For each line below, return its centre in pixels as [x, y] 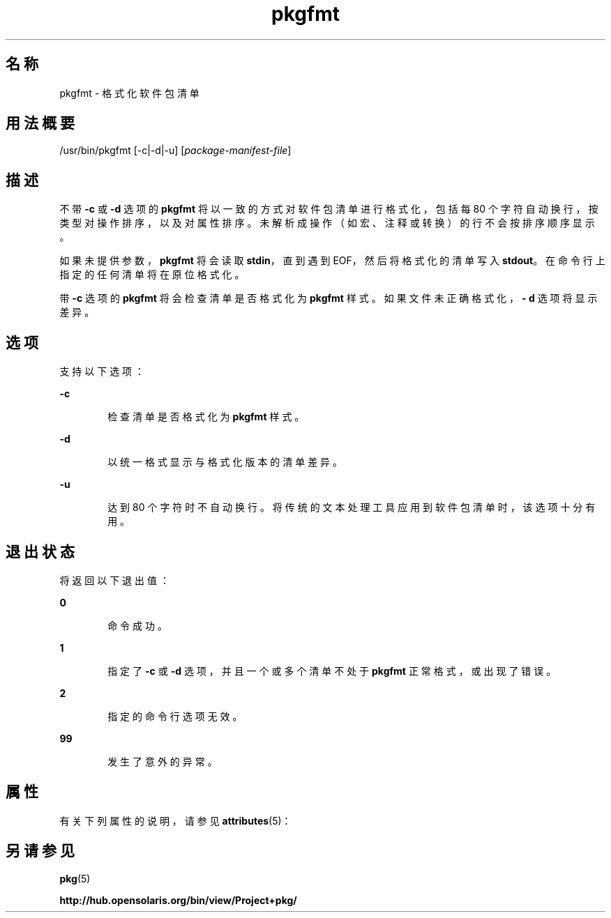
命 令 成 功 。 [137, 625]
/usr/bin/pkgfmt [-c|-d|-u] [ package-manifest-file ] [175, 151]
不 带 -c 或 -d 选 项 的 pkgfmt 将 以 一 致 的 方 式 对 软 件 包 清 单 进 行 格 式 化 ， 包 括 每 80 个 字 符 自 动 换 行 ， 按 [329, 209]
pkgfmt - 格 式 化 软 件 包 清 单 [129, 93]
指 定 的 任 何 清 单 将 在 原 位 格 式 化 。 [152, 275]
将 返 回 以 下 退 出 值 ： [114, 580]
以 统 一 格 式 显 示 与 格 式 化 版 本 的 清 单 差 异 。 [225, 462]
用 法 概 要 [40, 123]
